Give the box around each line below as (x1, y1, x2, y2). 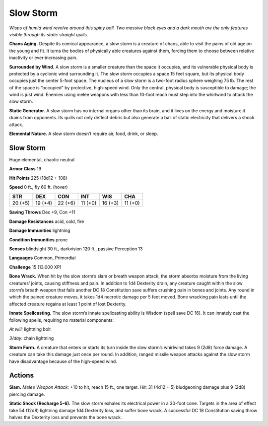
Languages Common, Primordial (9, 255, 76, 261)
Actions (9, 371, 34, 380)
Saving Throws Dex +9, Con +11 (9, 209, 75, 215)
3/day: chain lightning (9, 335, 54, 341)
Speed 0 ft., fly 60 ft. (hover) (9, 184, 68, 190)
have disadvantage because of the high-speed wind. (9, 358, 118, 364)
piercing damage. (9, 391, 45, 397)
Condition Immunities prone (9, 236, 68, 243)
